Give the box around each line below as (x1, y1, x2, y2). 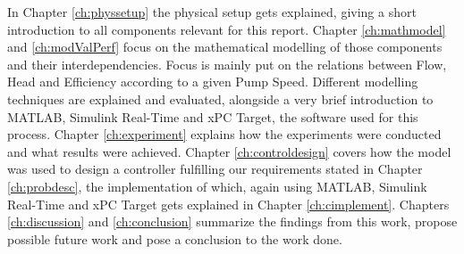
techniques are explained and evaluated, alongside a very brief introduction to (7, 89, 434, 108)
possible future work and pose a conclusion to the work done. (7, 229, 342, 248)
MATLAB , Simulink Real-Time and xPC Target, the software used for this (7, 107, 418, 126)
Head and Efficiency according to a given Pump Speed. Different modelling (7, 72, 418, 91)
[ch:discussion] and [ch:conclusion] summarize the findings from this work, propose (7, 212, 458, 231)
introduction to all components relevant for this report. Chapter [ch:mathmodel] (7, 20, 446, 38)
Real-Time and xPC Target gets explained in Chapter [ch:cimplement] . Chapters (7, 194, 450, 213)
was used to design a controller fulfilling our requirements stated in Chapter (7, 160, 423, 178)
